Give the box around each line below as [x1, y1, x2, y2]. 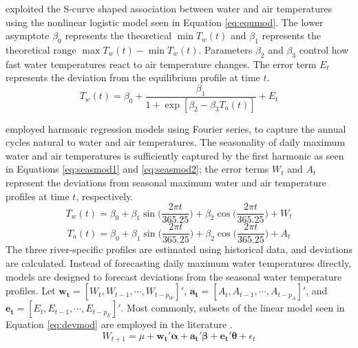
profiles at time [6, 188, 70, 203]
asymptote [6, 28, 50, 43]
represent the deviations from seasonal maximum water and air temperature [6, 175, 327, 190]
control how [299, 42, 349, 56]
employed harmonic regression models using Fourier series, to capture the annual [6, 121, 346, 135]
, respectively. [76, 188, 134, 203]
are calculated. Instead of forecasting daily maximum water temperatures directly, [6, 255, 352, 270]
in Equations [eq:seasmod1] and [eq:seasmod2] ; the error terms [6, 162, 269, 176]
